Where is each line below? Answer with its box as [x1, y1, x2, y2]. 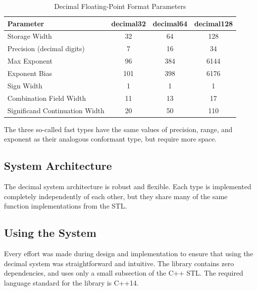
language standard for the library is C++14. [4, 277, 139, 288]
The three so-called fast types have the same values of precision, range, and [4, 124, 233, 134]
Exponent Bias [7, 68, 52, 78]
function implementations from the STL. [4, 201, 127, 211]
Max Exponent [7, 56, 52, 66]
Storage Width [7, 31, 52, 41]
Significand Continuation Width [7, 105, 104, 115]
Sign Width [7, 80, 43, 90]
